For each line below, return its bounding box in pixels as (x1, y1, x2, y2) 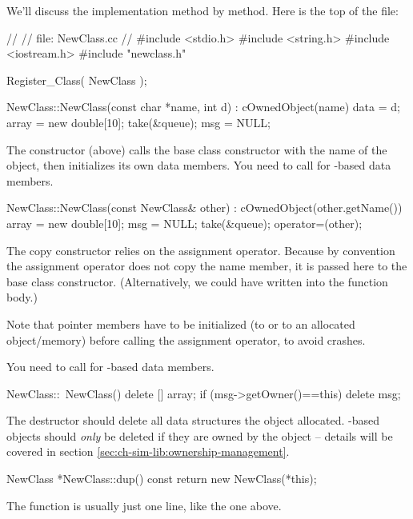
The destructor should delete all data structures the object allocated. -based (6, 412, 380, 429)
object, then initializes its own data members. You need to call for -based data (6, 157, 391, 174)
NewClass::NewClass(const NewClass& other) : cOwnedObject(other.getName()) (6, 199, 403, 216)
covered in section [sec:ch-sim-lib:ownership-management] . (6, 443, 290, 460)
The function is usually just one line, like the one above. (6, 497, 282, 513)
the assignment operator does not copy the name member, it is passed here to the (6, 258, 407, 274)
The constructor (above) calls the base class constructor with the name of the (6, 141, 387, 158)
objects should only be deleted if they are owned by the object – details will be (6, 427, 393, 444)
